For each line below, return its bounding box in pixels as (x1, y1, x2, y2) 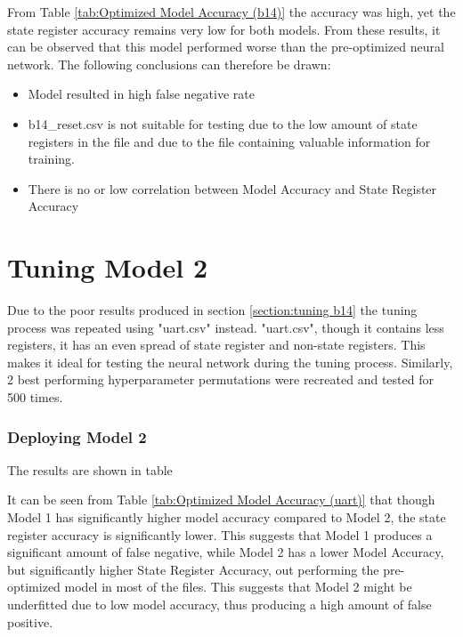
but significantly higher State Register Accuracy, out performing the (7, 560, 379, 578)
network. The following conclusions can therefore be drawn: (7, 54, 331, 73)
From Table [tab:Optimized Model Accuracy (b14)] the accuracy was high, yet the (7, 3, 456, 20)
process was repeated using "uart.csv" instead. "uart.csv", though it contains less (7, 318, 444, 336)
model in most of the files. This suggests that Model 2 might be (64, 577, 412, 596)
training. (28, 149, 75, 168)
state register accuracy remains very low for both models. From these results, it (7, 20, 441, 38)
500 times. (7, 388, 63, 407)
